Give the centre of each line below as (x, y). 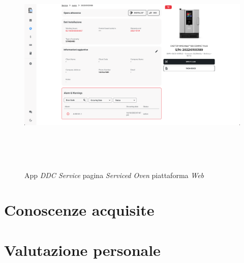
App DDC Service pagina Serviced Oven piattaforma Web (114, 175)
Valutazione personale (82, 250)
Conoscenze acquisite (79, 210)
